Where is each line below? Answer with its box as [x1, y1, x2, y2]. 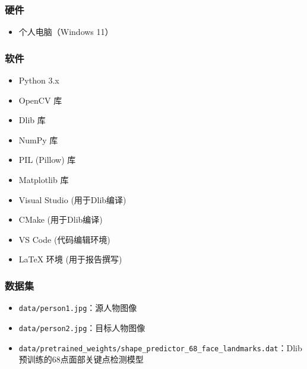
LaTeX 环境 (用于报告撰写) [18, 253, 122, 265]
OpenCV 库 [18, 94, 62, 106]
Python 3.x [18, 74, 59, 86]
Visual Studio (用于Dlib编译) [18, 193, 126, 206]
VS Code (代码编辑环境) [18, 233, 110, 245]
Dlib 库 [18, 114, 46, 126]
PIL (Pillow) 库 [18, 153, 76, 166]
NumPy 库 [18, 133, 58, 146]
